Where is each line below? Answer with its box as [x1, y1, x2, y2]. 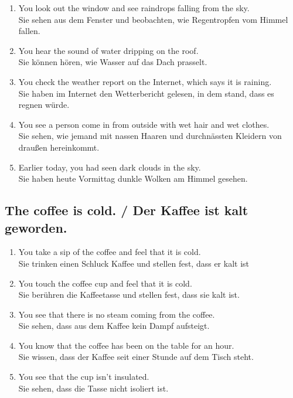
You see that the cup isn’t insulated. [18, 370, 149, 383]
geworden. [5, 218, 67, 236]
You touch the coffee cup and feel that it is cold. [18, 277, 192, 289]
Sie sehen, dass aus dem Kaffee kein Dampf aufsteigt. [18, 319, 210, 332]
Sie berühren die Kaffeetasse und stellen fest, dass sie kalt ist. [18, 288, 240, 301]
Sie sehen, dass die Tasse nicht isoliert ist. [18, 382, 169, 394]
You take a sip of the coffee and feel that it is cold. [18, 246, 201, 258]
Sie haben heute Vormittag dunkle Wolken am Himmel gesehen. [18, 172, 248, 185]
